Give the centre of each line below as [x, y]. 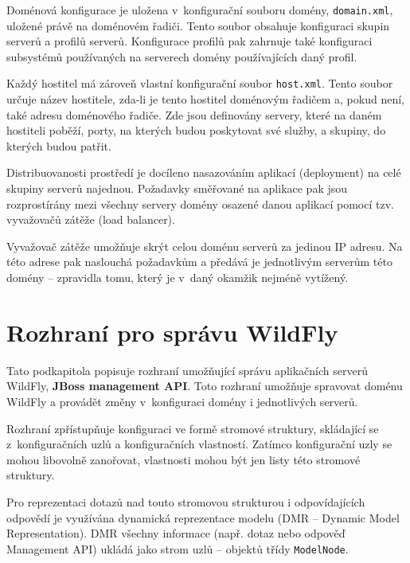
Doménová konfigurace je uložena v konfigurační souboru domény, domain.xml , [200, 10]
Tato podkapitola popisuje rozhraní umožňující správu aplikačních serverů [187, 370]
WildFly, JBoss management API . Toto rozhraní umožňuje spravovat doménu [205, 386]
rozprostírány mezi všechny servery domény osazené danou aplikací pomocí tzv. [200, 203]
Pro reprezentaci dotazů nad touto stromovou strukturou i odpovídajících [186, 501]
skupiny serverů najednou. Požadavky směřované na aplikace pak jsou [177, 188]
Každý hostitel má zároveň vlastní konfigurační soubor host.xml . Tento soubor [200, 83]
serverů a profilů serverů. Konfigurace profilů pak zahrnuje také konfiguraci [189, 41]
